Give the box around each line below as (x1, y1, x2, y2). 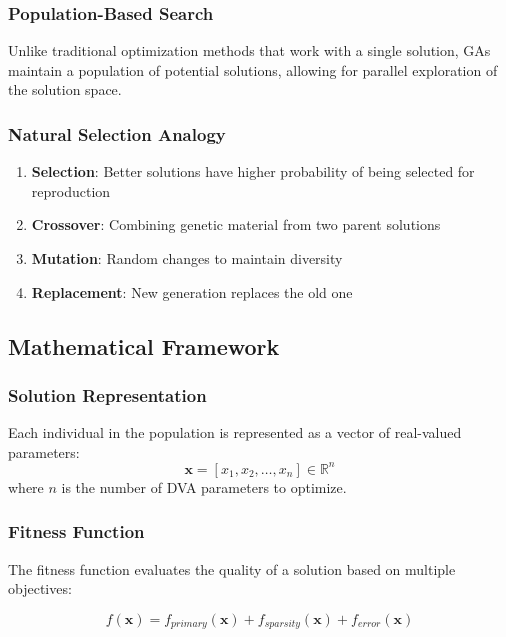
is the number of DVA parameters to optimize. (61, 476, 347, 497)
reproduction (31, 180, 111, 201)
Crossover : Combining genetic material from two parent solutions (31, 214, 441, 235)
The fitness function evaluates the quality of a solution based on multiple (8, 558, 456, 579)
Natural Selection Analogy (8, 121, 226, 146)
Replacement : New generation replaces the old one (31, 281, 353, 302)
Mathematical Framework (8, 330, 280, 361)
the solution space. (8, 79, 122, 100)
